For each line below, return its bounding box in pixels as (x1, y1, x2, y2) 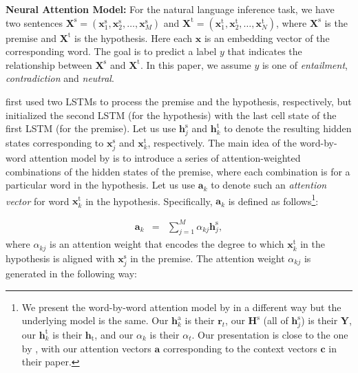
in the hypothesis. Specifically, (85, 193, 213, 208)
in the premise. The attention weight (130, 251, 285, 265)
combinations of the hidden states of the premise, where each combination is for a (6, 164, 350, 178)
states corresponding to (6, 135, 104, 149)
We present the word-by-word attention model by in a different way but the (21, 299, 341, 314)
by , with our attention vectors (21, 341, 151, 355)
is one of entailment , (262, 57, 348, 72)
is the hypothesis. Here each (74, 30, 193, 45)
